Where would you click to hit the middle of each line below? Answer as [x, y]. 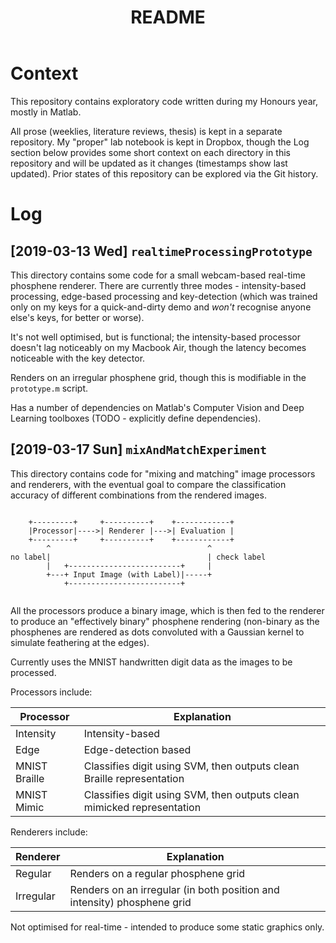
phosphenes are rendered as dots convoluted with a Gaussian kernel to [157, 632]
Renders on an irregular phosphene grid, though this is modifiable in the [158, 377]
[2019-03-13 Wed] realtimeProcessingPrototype [161, 251]
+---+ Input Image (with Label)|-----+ [129, 574]
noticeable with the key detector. [78, 358]
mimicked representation [142, 807]
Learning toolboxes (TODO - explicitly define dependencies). [136, 418]
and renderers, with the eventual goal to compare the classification [148, 484]
